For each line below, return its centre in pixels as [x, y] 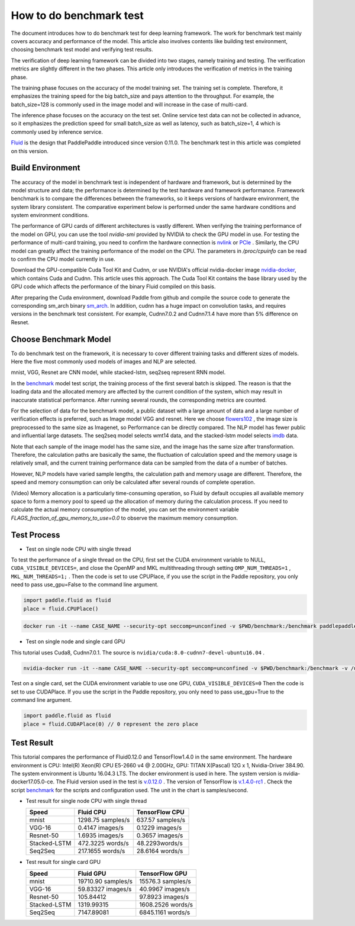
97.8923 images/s [164, 896]
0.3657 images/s [160, 835]
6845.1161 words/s [165, 912]
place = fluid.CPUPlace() [61, 609]
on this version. [30, 151]
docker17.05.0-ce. [33, 782]
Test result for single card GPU [63, 862]
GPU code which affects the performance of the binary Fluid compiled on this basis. [113, 286]
